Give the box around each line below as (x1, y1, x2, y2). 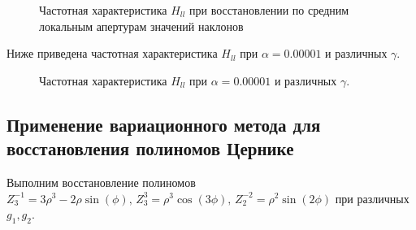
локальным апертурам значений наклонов (39, 17, 244, 34)
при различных (335, 189, 409, 206)
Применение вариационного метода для (6, 111, 321, 137)
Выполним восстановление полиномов (6, 173, 196, 190)
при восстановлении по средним (189, 2, 349, 18)
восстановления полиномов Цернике (6, 136, 294, 161)
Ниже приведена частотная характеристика (6, 45, 218, 62)
